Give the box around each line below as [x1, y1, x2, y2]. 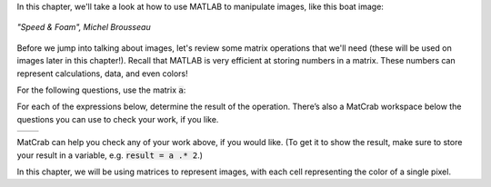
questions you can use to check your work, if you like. [16, 113, 219, 124]
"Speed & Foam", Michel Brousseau [16, 22, 151, 33]
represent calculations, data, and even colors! [16, 68, 188, 79]
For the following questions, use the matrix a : [16, 84, 186, 95]
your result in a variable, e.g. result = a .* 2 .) [16, 150, 204, 161]
